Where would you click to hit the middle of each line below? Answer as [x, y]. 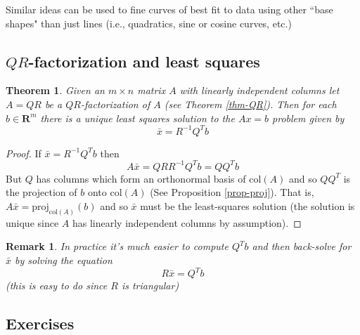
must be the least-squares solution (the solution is [247, 205]
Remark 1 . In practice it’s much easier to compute [117, 246]
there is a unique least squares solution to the [137, 118]
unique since [32, 222]
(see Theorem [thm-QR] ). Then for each [250, 104]
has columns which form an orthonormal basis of [141, 178]
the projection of [41, 192]
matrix [152, 90]
